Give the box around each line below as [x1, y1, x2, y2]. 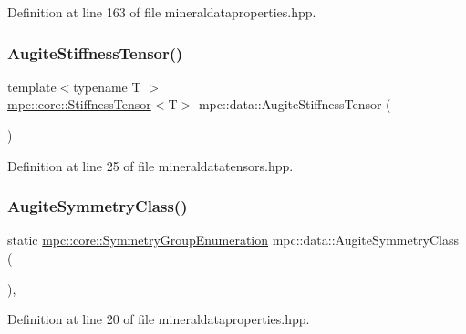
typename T [73, 76, 141, 96]
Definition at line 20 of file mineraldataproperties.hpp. [7, 309, 310, 329]
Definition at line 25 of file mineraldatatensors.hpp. [7, 156, 294, 175]
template [7, 76, 57, 96]
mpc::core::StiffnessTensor [7, 95, 151, 114]
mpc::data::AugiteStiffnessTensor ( [198, 95, 391, 114]
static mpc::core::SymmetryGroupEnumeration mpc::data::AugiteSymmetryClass [7, 230, 460, 249]
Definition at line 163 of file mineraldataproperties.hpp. [7, 3, 316, 21]
